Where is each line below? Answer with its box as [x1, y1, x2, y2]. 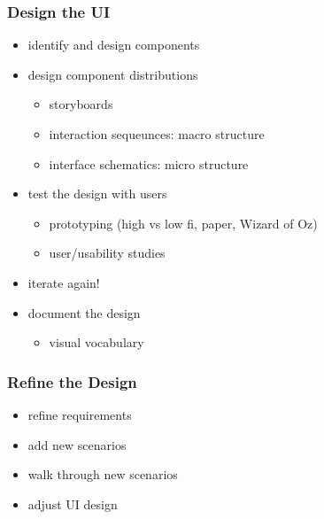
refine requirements [27, 405, 132, 423]
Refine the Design [7, 370, 137, 392]
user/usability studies [49, 244, 166, 262]
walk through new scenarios [27, 465, 178, 484]
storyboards [49, 95, 113, 113]
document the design [27, 303, 141, 321]
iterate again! [27, 273, 100, 291]
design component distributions [27, 65, 198, 83]
